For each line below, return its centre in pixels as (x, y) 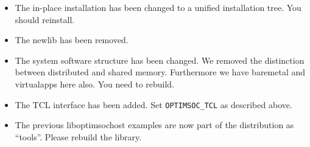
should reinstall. (45, 19)
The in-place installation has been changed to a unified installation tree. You (158, 7)
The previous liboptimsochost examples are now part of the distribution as (154, 125)
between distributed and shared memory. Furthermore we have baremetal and (160, 72)
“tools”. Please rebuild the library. (78, 136)
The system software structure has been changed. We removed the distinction (160, 60)
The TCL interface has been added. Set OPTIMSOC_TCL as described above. (153, 104)
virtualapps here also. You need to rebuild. (95, 84)
